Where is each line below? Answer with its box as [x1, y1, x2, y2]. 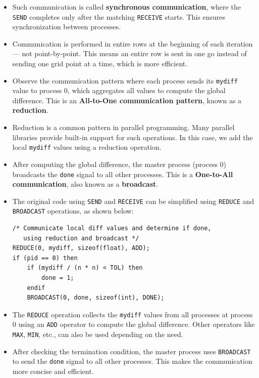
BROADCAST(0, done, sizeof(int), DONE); [27, 294, 165, 302]
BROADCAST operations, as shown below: [12, 205, 134, 216]
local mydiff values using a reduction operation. [12, 142, 162, 152]
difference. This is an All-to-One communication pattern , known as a [12, 95, 242, 105]
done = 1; [41, 274, 74, 282]
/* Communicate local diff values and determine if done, [12, 225, 212, 232]
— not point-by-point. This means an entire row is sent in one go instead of [12, 48, 247, 59]
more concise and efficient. [12, 366, 94, 376]
